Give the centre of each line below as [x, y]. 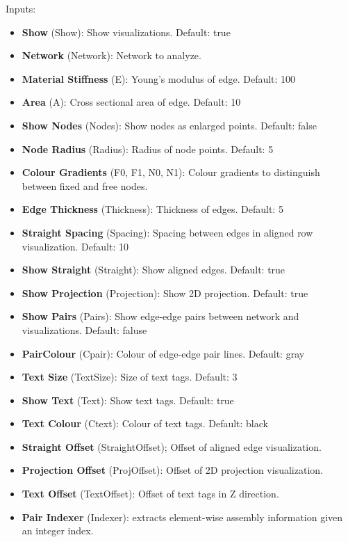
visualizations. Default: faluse [84, 329]
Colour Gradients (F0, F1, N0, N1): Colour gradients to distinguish [171, 172]
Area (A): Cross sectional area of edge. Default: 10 [131, 102]
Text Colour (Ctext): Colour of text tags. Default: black [145, 423]
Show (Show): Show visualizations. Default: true [126, 32]
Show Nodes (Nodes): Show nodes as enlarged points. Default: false [169, 125]
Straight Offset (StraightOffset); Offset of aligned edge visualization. [172, 446]
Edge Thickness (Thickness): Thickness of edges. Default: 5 [152, 209]
